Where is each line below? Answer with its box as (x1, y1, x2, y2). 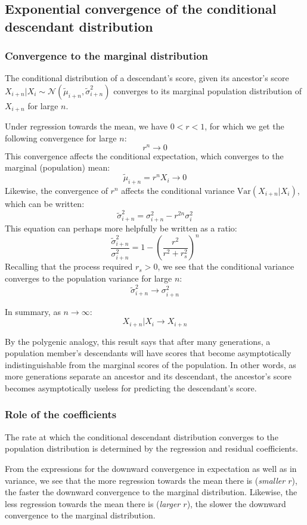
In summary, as (5, 305, 61, 317)
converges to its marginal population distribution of (113, 84, 302, 97)
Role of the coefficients (5, 407, 117, 422)
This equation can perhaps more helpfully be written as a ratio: (5, 222, 237, 234)
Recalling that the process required (5, 260, 133, 273)
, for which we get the (204, 120, 284, 132)
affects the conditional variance (121, 184, 235, 196)
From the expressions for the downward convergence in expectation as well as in (5, 462, 297, 474)
